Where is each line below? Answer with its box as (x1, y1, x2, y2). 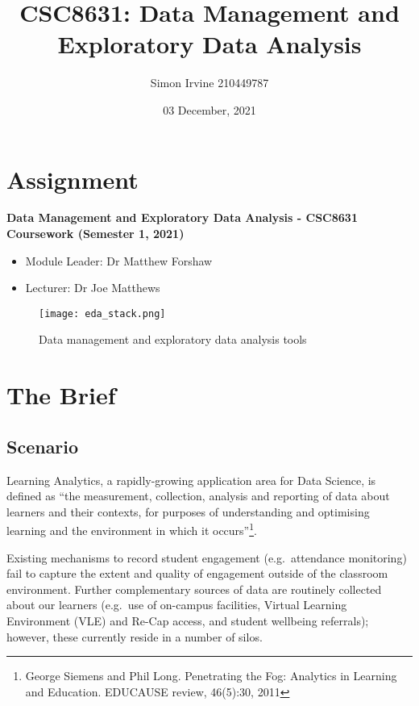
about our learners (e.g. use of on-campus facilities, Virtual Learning (6, 596, 347, 613)
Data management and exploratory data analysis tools (39, 331, 307, 348)
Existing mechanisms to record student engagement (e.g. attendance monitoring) (6, 549, 407, 566)
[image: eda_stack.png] (39, 307, 166, 320)
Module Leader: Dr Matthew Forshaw (25, 252, 213, 269)
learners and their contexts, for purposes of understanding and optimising (6, 503, 370, 520)
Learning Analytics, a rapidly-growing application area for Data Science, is (6, 471, 376, 488)
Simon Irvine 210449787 (150, 74, 269, 91)
